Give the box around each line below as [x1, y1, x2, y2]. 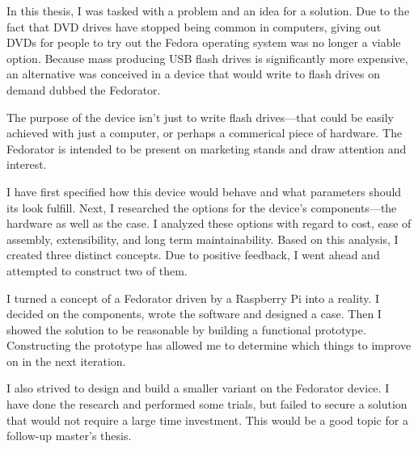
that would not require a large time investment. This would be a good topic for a [6, 411, 408, 428]
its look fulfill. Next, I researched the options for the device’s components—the [6, 199, 397, 216]
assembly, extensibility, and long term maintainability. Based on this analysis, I [6, 230, 399, 247]
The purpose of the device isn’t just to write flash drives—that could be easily [6, 108, 394, 125]
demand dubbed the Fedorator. [6, 81, 161, 98]
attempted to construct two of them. [6, 262, 188, 279]
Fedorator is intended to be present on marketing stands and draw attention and [6, 140, 407, 157]
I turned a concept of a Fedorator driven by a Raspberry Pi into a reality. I [6, 289, 380, 306]
